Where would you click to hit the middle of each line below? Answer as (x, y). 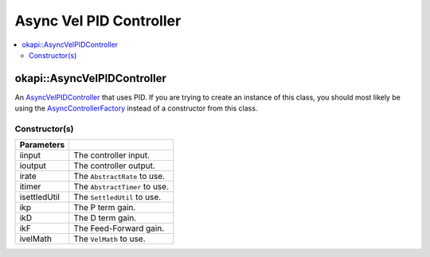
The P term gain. (105, 208)
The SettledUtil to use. (117, 197)
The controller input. (112, 155)
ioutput (33, 165)
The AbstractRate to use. (119, 177)
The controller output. (114, 165)
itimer (30, 187)
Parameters (42, 145)
